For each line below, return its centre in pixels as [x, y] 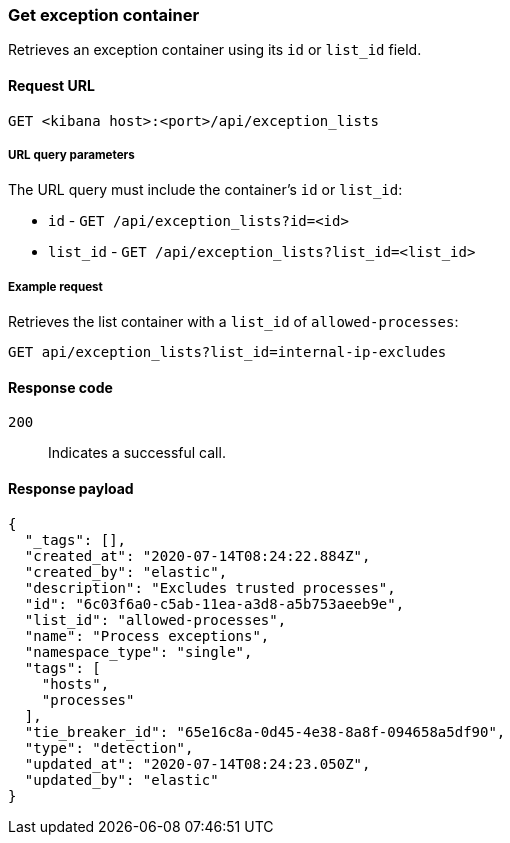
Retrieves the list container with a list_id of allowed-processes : [233, 322]
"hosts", [75, 683]
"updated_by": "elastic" [121, 779]
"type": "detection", [109, 747]
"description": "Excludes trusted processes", [210, 587]
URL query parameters [71, 154]
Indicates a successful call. [137, 453]
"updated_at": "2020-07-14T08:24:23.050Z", [197, 763]
